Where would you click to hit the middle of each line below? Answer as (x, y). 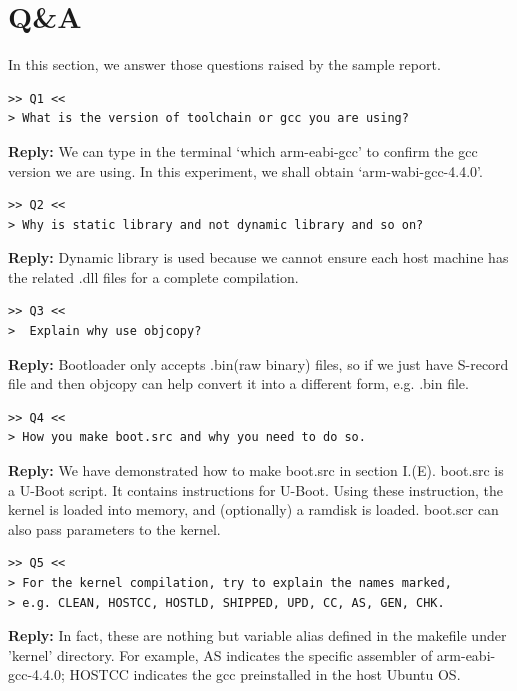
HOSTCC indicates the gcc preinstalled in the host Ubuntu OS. (265, 674)
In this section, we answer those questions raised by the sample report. (224, 64)
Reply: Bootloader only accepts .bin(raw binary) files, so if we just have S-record (258, 363)
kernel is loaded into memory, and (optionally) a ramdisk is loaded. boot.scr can (253, 509)
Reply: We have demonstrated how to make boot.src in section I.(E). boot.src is (256, 470)
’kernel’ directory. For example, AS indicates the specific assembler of (220, 654)
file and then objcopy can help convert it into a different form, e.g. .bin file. (238, 383)
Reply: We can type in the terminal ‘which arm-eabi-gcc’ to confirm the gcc (243, 150)
